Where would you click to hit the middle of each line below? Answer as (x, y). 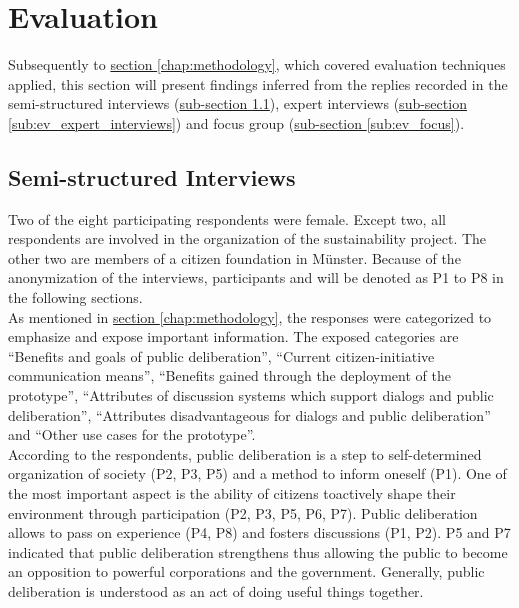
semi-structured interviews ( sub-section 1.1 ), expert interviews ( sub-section (237, 103)
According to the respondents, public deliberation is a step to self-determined (245, 453)
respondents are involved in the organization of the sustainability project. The (247, 238)
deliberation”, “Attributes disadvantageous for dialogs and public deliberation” (249, 414)
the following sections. (75, 297)
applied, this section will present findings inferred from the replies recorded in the (258, 83)
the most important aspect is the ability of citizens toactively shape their (232, 493)
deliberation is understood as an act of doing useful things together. (216, 590)
